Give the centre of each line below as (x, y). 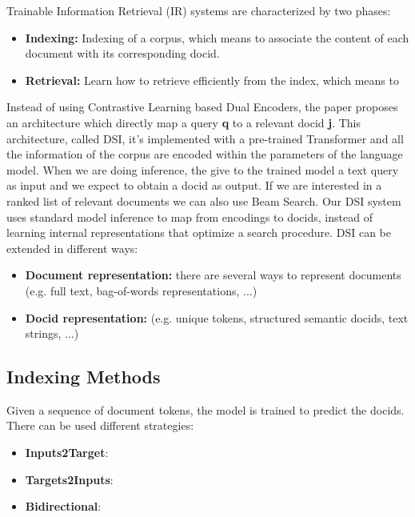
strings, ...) (52, 333)
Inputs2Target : (67, 453)
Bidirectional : (63, 506)
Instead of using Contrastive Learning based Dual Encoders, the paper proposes (202, 107)
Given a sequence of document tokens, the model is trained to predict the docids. (206, 409)
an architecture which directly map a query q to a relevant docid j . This (184, 122)
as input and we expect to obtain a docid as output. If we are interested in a (194, 185)
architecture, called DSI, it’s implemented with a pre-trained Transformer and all (205, 138)
